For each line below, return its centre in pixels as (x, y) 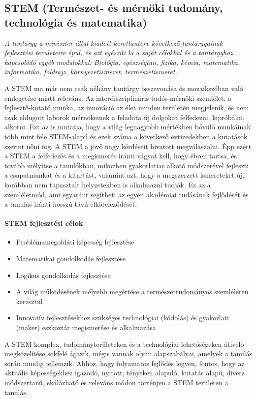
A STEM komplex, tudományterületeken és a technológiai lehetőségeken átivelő (124, 344)
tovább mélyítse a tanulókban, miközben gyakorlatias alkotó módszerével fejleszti (127, 165)
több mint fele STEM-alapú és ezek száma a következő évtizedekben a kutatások (126, 136)
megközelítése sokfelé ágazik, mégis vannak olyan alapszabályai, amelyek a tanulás (128, 353)
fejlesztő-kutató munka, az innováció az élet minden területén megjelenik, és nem (127, 107)
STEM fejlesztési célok (44, 223)
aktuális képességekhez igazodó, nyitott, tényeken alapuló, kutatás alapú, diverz (125, 373)
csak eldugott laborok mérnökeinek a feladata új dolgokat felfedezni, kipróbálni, (125, 117)
